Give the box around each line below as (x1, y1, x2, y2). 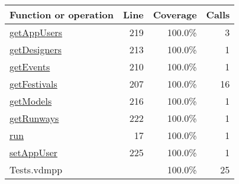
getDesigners (9, 43, 62, 56)
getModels (9, 94, 52, 108)
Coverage (153, 8, 197, 21)
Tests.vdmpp (9, 163, 63, 176)
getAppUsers (9, 25, 63, 39)
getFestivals (9, 77, 57, 91)
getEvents (9, 60, 50, 73)
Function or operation (9, 8, 114, 21)
